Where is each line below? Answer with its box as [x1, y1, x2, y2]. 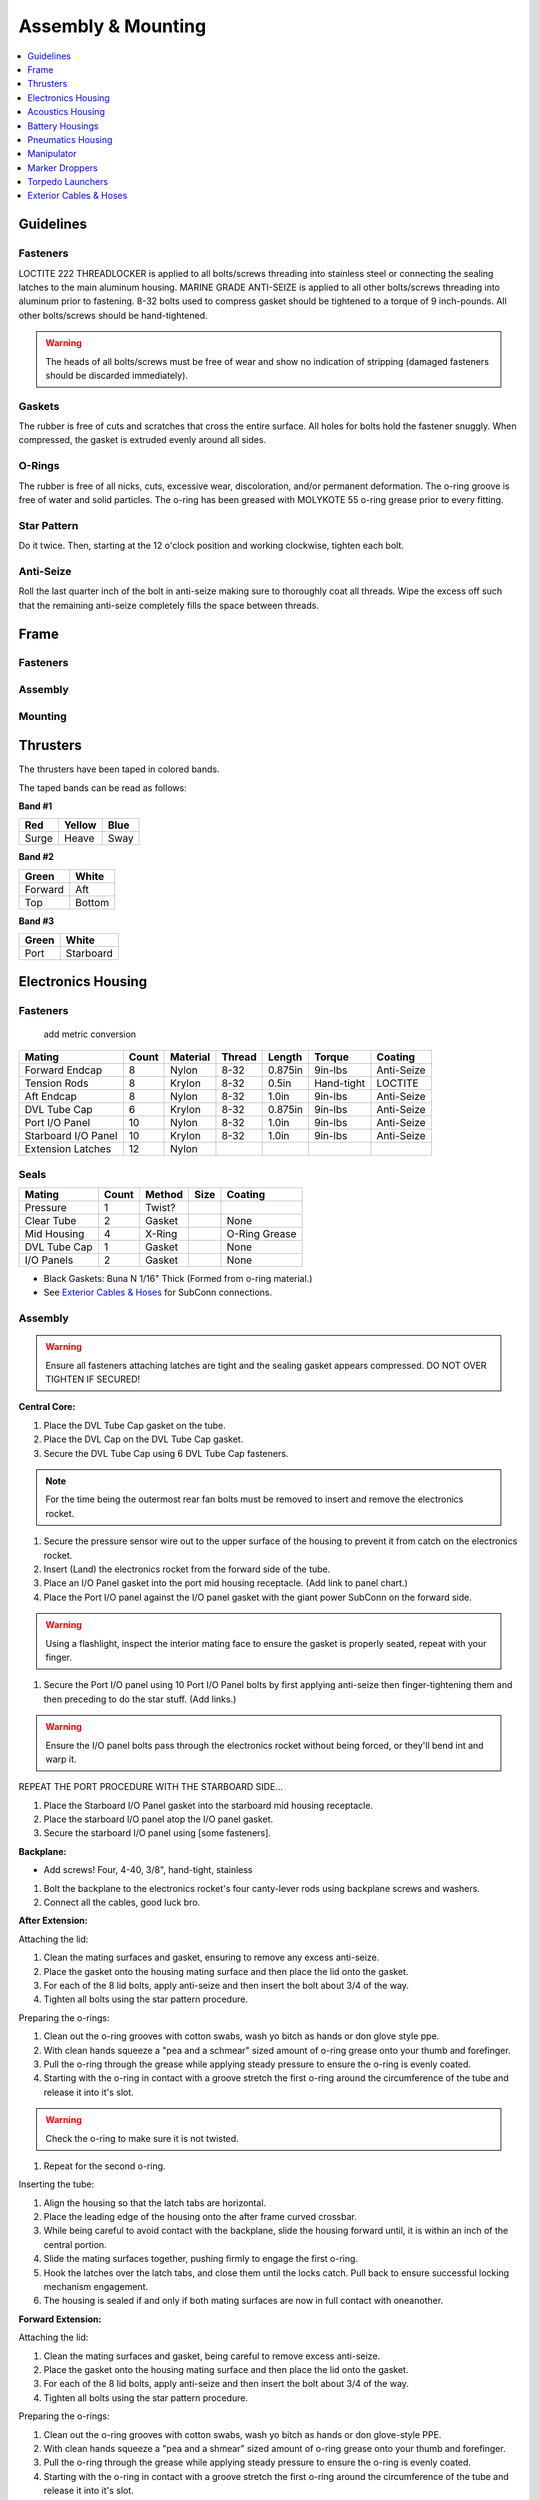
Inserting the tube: [18, 2178, 95, 2190]
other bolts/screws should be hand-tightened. [18, 309, 208, 321]
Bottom [75, 895, 110, 909]
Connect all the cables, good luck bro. [43, 1896, 201, 1909]
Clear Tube [24, 1213, 77, 1227]
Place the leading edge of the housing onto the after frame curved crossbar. [43, 2211, 357, 2223]
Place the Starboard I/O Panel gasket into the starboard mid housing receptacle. [43, 1799, 374, 1811]
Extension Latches [24, 1142, 112, 1156]
